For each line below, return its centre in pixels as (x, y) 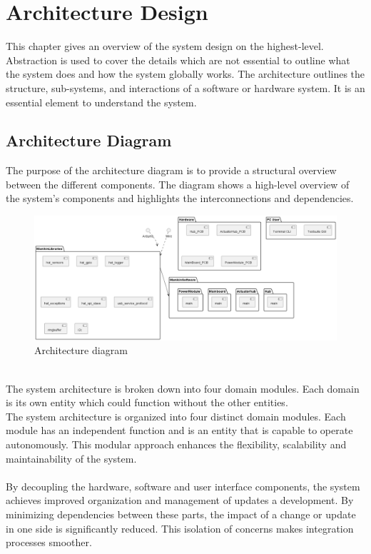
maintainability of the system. (71, 458)
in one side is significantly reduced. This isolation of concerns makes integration (180, 528)
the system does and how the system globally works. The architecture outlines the (185, 74)
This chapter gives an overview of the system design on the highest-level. (165, 46)
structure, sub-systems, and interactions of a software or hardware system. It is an (185, 87)
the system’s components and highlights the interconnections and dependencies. (180, 198)
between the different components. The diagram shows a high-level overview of (178, 184)
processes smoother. (49, 542)
